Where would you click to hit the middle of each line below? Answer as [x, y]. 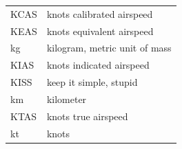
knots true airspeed [87, 116]
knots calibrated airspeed [100, 13]
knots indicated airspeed [98, 65]
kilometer [67, 99]
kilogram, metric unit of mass [109, 48]
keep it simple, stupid [92, 82]
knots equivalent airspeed [100, 31]
